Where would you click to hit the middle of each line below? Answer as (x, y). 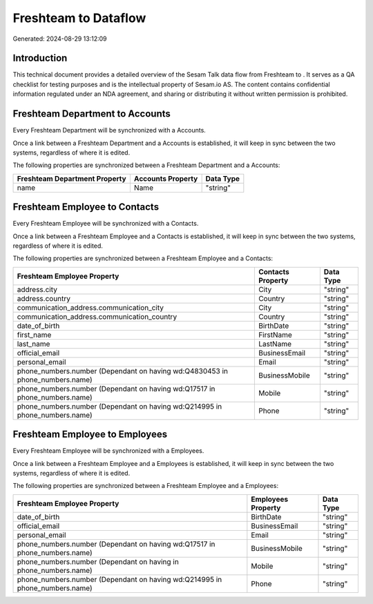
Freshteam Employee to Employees (90, 435)
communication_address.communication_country (97, 316)
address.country (44, 298)
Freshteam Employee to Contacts (86, 207)
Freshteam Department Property (72, 178)
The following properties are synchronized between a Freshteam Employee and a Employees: (146, 486)
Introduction (40, 58)
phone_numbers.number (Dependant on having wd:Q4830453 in (122, 371)
